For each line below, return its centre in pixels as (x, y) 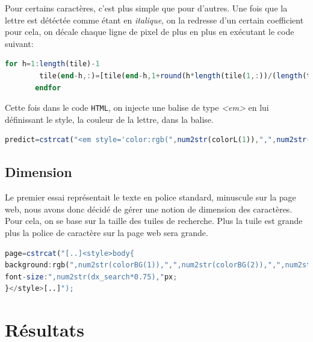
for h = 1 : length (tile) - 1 (52, 64)
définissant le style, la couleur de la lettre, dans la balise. (109, 119)
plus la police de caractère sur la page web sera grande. (107, 232)
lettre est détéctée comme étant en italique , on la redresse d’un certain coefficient (154, 20)
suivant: (19, 43)
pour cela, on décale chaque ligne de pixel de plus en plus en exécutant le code (150, 32)
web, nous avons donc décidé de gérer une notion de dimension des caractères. (149, 209)
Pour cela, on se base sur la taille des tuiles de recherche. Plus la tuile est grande (154, 221)
